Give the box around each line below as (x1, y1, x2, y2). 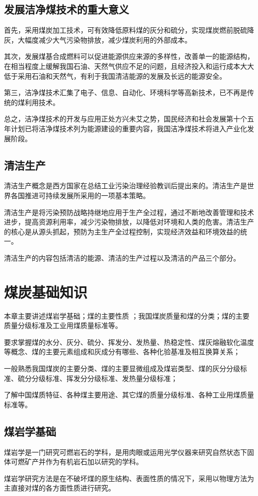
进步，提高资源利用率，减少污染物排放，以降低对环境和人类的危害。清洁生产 (4, 217, 254, 227)
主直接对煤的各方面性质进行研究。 (4, 483, 115, 493)
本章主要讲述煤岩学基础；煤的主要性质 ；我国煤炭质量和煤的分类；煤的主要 (4, 310, 250, 321)
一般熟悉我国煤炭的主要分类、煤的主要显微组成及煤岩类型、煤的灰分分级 (4, 363, 240, 373)
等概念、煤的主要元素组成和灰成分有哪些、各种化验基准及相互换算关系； (4, 346, 240, 357)
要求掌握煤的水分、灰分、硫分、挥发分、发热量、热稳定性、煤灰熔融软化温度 (4, 336, 254, 347)
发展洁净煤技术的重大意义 (4, 1, 129, 17)
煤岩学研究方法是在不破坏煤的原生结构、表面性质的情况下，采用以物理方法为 (4, 473, 254, 483)
